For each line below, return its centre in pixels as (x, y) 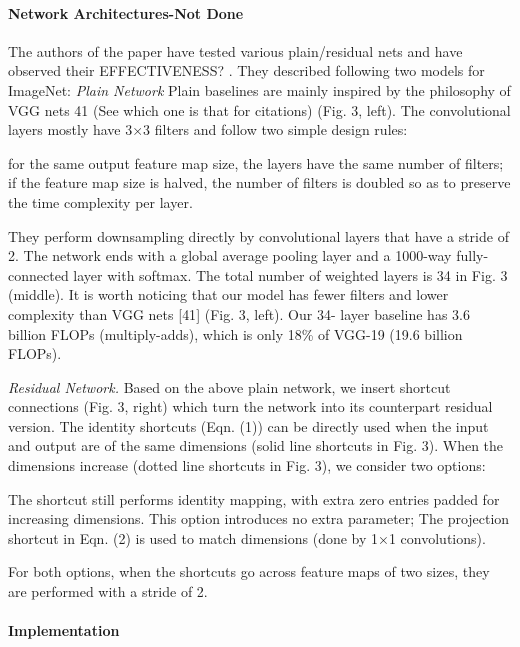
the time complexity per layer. (100, 201)
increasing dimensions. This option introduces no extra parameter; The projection (259, 518)
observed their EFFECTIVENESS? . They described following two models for (246, 70)
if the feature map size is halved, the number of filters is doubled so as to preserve (259, 182)
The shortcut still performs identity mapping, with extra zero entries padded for (254, 498)
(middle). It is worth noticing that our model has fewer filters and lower (228, 294)
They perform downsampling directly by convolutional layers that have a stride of (258, 235)
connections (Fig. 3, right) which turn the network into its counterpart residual (250, 406)
